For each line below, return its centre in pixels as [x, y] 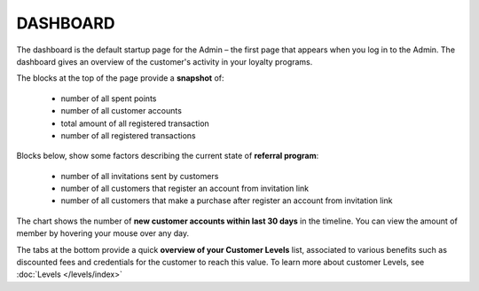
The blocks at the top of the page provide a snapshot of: [120, 78]
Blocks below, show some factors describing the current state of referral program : [168, 156]
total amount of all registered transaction [135, 123]
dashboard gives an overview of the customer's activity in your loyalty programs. [165, 61]
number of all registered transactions [128, 135]
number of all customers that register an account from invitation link [185, 189]
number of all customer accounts [121, 111]
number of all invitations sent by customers [140, 176]
